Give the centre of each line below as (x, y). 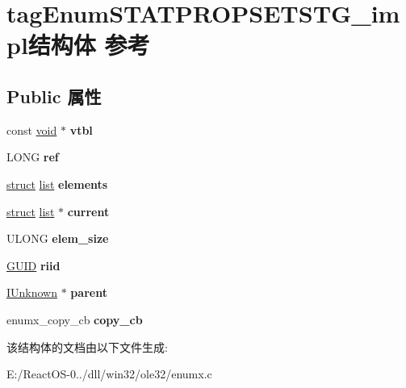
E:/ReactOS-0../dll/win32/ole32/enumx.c (109, 374)
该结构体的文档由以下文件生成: (87, 346)
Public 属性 (54, 96)
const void (32, 129)
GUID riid (33, 265)
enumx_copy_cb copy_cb (75, 319)
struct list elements (57, 184)
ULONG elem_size (58, 238)
